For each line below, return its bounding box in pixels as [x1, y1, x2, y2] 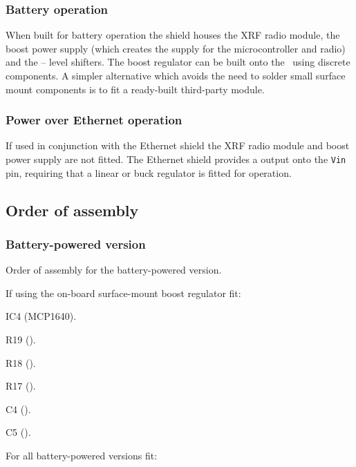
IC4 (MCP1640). [6, 309, 77, 323]
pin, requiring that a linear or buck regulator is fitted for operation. [6, 165, 292, 180]
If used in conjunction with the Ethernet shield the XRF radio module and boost [6, 138, 350, 153]
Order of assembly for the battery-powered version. [6, 263, 222, 277]
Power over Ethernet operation [6, 111, 182, 128]
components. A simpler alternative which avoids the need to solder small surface [6, 68, 346, 82]
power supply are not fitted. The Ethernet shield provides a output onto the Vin [6, 152, 346, 166]
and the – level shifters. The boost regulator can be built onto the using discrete [6, 55, 350, 69]
